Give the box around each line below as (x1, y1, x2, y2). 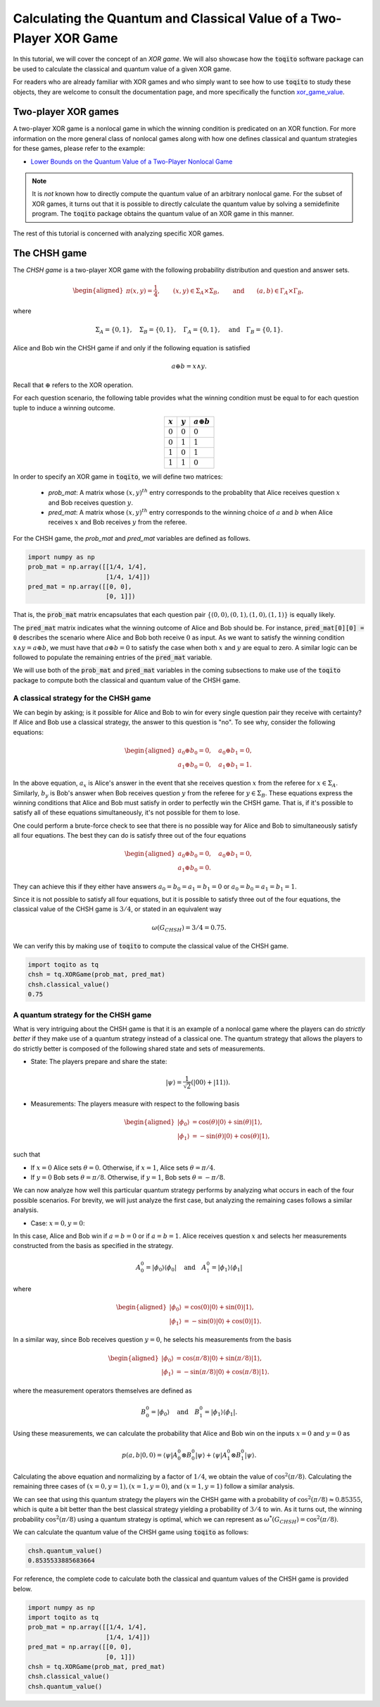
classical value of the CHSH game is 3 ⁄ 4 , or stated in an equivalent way (13, 905, 222, 913)
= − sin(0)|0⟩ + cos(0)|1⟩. (184, 1317, 262, 1325)
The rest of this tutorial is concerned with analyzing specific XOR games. (13, 229, 224, 238)
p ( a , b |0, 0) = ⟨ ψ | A (122, 1451, 178, 1459)
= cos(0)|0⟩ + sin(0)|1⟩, (184, 1303, 254, 1311)
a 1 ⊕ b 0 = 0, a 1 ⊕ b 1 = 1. (177, 760, 253, 770)
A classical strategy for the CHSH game (13, 693, 151, 703)
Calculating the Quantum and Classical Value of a (13, 11, 308, 26)
